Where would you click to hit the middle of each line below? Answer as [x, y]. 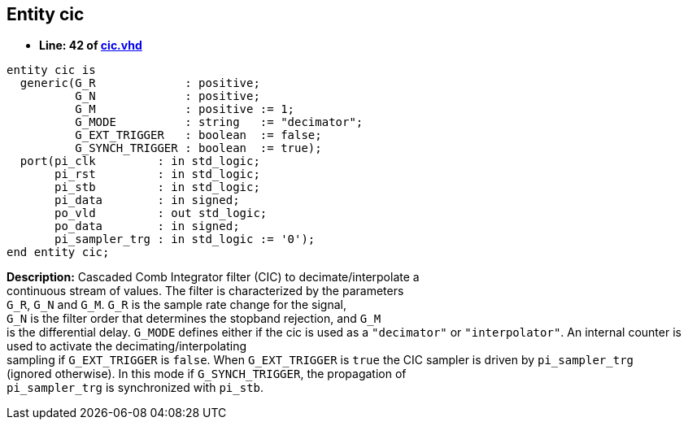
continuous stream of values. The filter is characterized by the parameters [205, 291]
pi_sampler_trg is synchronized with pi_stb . [135, 388]
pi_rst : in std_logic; [157, 174]
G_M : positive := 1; [185, 109]
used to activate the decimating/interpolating [127, 346]
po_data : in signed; [147, 226]
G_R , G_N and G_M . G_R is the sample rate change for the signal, [176, 305]
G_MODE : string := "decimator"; [219, 122]
